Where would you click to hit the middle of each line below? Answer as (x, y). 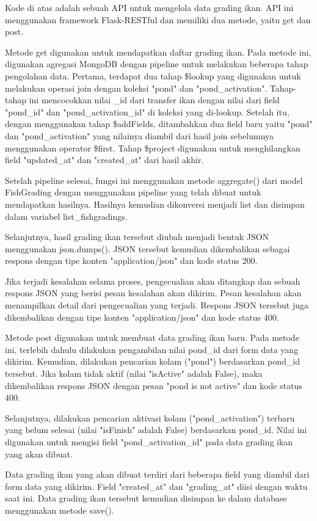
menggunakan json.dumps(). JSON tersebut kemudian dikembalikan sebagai (148, 248)
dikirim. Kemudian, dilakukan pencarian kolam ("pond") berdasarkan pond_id (152, 361)
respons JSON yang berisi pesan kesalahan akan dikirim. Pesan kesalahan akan (153, 293)
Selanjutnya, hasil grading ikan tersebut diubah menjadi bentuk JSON (137, 237)
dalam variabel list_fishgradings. (66, 216)
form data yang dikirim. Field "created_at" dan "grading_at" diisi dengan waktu (156, 486)
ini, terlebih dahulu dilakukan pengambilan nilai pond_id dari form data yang (152, 349)
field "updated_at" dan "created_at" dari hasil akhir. (104, 160)
